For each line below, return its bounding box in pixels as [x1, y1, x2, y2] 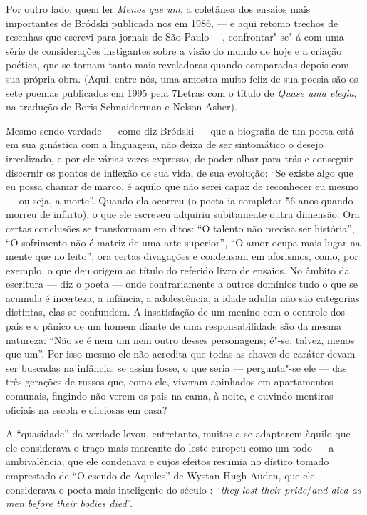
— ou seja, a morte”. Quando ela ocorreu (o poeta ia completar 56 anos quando [6, 192, 353, 207]
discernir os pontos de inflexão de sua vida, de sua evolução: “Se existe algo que [6, 165, 353, 180]
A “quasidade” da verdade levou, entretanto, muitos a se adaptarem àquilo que [6, 426, 351, 441]
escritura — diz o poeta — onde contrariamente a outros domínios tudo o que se [6, 276, 358, 291]
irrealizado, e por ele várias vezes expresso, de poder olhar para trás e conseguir [6, 150, 353, 165]
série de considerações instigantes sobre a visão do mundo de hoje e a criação [6, 43, 342, 58]
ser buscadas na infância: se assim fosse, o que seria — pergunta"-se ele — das [6, 360, 347, 375]
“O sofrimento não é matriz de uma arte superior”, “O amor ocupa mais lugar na [6, 234, 361, 249]
